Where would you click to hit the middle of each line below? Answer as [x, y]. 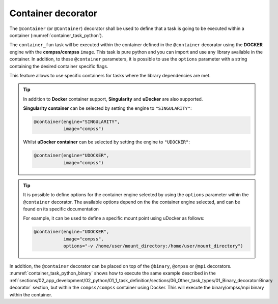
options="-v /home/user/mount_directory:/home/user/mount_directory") [154, 246]
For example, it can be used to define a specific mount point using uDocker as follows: [114, 218]
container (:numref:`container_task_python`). [56, 35]
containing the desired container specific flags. [59, 66]
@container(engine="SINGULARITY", [77, 122]
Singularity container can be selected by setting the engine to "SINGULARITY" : [107, 108]
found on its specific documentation [61, 209]
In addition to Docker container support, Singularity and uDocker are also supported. [113, 99]
